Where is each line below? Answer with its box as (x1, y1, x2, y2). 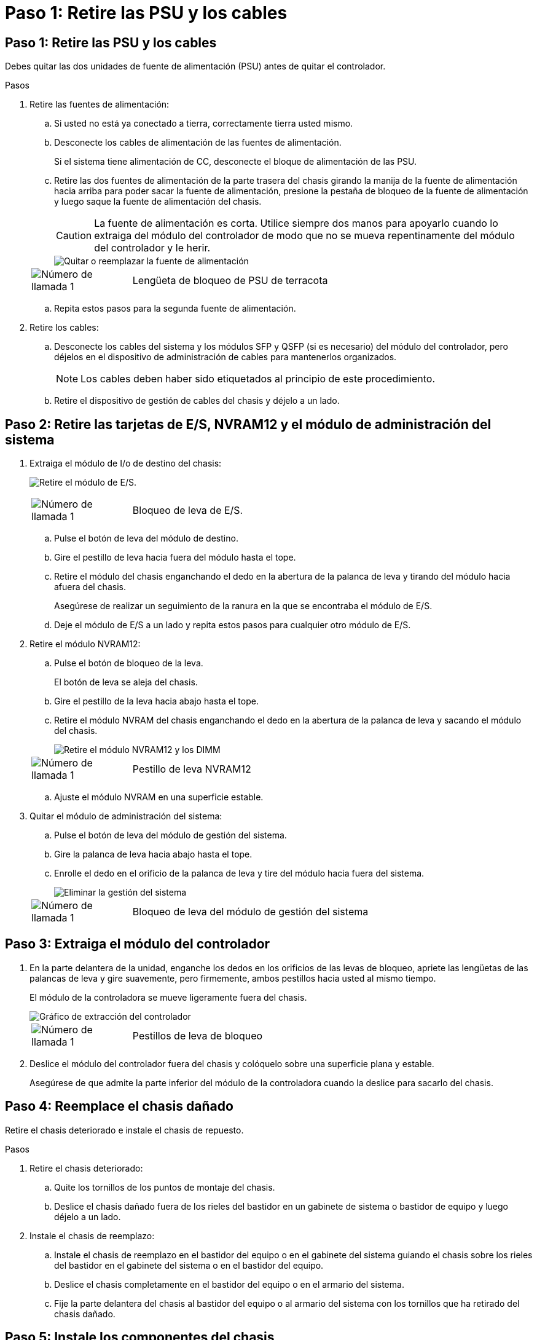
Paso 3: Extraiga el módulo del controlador (5, 936, 270, 952)
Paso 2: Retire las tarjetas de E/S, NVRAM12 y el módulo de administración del (5, 416, 492, 432)
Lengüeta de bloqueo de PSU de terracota (132, 274, 328, 287)
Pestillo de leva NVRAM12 (132, 763, 251, 776)
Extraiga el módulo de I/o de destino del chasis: (29, 458, 222, 469)
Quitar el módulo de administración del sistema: (29, 811, 222, 822)
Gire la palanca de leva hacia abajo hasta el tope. (54, 849, 253, 860)
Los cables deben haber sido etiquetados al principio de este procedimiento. (80, 372, 436, 385)
